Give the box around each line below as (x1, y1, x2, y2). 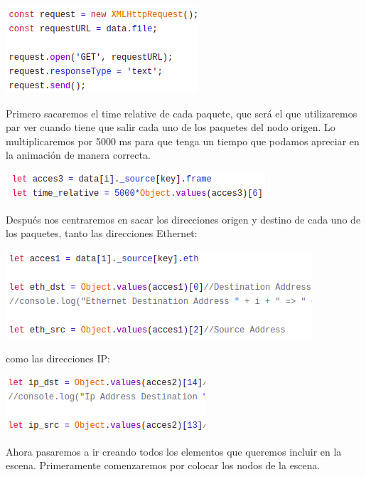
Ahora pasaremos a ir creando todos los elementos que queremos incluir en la (6, 444, 342, 458)
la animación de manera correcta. (6, 147, 151, 162)
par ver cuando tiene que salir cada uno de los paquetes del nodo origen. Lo (6, 120, 335, 135)
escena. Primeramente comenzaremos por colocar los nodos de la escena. (6, 458, 321, 473)
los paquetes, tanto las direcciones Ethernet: (6, 226, 198, 241)
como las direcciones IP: (6, 351, 110, 366)
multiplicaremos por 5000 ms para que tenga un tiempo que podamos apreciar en (6, 133, 360, 148)
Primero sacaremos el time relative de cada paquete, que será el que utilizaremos (6, 105, 357, 120)
